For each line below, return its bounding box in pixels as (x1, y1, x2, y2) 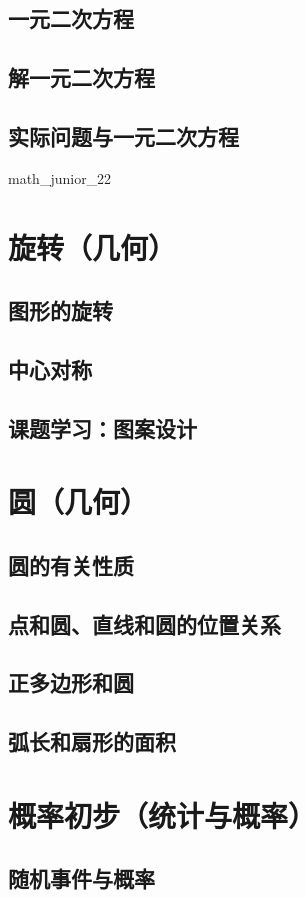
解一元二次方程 (8, 62, 155, 93)
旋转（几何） (8, 226, 177, 267)
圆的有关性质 (8, 549, 134, 580)
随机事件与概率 (8, 863, 155, 894)
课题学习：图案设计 (8, 412, 197, 443)
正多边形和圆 (8, 667, 134, 698)
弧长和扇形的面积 (8, 726, 176, 757)
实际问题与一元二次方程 (8, 120, 239, 151)
